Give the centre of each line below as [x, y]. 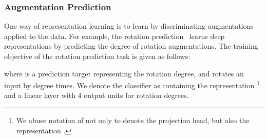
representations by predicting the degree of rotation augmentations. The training [131, 46]
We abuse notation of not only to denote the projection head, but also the [133, 120]
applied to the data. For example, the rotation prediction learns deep [115, 36]
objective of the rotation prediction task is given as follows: [97, 56]
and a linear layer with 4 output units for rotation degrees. [97, 95]
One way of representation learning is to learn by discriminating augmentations [129, 26]
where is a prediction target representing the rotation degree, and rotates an [124, 73]
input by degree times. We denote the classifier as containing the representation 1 [132, 84]
